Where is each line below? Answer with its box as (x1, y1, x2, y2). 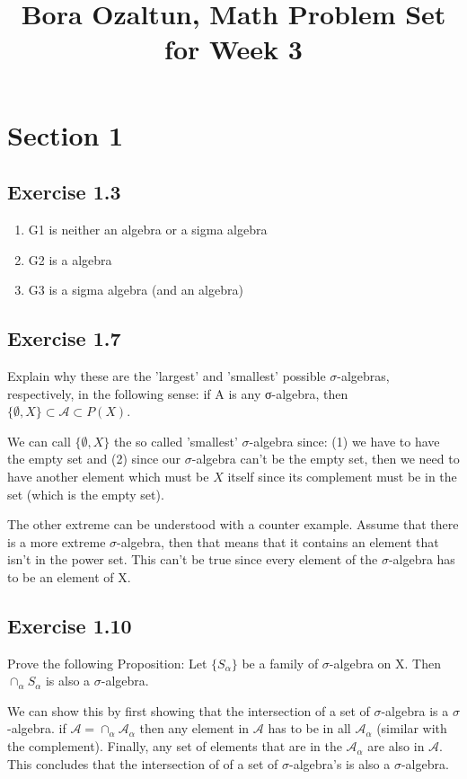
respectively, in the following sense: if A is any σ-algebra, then (7, 384, 348, 403)
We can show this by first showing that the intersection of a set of (7, 701, 370, 720)
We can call (7, 431, 71, 450)
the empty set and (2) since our (7, 449, 181, 468)
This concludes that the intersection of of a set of (7, 754, 278, 773)
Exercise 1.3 (7, 178, 121, 206)
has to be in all (268, 719, 351, 738)
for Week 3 (164, 31, 303, 67)
